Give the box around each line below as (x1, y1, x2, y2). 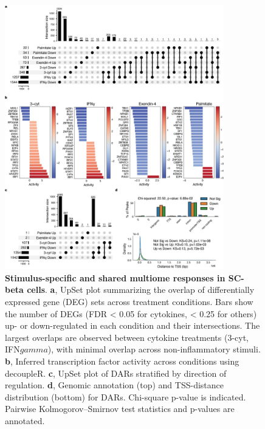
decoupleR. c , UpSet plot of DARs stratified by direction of (5, 366, 227, 379)
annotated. (5, 414, 45, 427)
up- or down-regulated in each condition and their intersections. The (5, 319, 260, 332)
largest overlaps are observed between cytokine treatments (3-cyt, (5, 331, 249, 343)
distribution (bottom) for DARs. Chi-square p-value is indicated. (5, 390, 246, 403)
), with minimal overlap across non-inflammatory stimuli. (47, 343, 261, 355)
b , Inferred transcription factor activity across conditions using (5, 354, 239, 367)
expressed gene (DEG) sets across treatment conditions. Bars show (5, 295, 253, 307)
